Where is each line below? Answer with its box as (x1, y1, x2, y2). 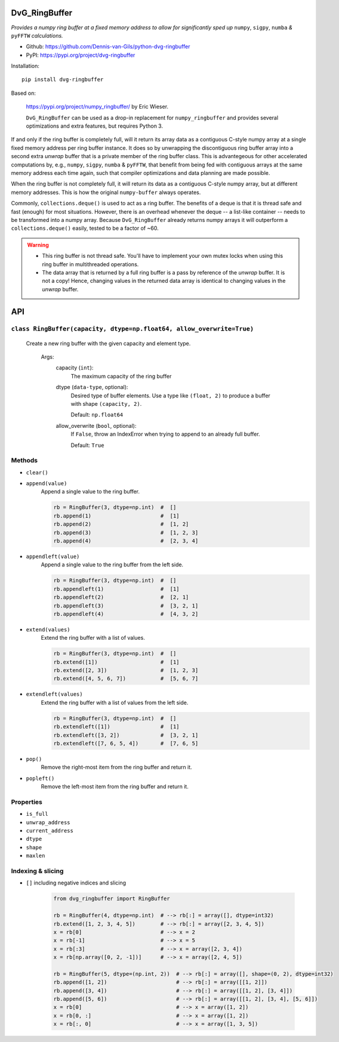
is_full (26, 810, 49, 818)
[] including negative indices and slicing (26, 879, 127, 886)
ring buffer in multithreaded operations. (42, 260, 139, 268)
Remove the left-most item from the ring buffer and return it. (41, 783, 189, 790)
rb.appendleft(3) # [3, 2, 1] (53, 602, 199, 609)
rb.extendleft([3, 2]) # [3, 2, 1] (53, 732, 199, 738)
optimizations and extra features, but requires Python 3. (26, 122, 164, 130)
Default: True (70, 442, 104, 449)
